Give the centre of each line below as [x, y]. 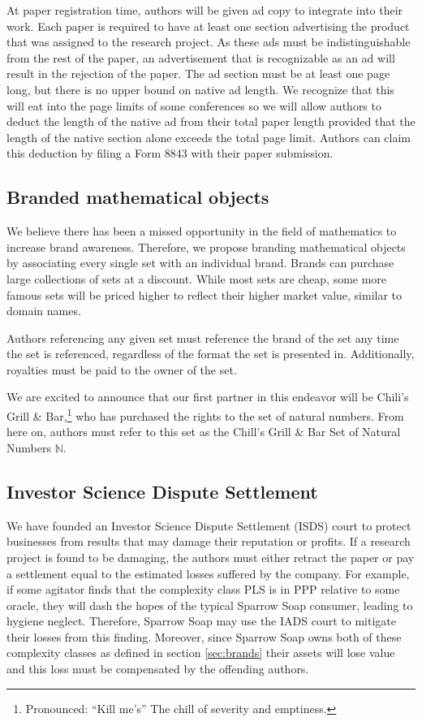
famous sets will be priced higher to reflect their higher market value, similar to [205, 294]
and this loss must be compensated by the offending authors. [158, 669]
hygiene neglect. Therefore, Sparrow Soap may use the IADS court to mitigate [201, 621]
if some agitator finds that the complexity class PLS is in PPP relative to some [203, 589]
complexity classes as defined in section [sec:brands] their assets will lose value [201, 653]
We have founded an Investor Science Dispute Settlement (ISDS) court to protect [209, 525]
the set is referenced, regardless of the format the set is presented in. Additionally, [211, 354]
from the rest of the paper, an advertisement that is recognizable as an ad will [201, 57]
